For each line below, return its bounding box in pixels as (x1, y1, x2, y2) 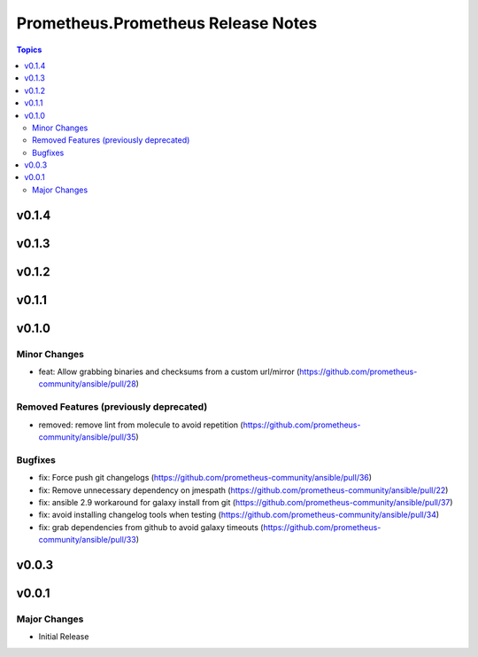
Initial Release (38, 631, 89, 642)
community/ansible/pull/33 (38, 535, 136, 545)
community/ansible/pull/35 (38, 431, 136, 442)
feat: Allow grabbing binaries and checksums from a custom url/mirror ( (38, 366, 300, 377)
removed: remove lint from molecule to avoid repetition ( (38, 419, 243, 430)
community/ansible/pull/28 (38, 379, 136, 389)
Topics (16, 44, 42, 55)
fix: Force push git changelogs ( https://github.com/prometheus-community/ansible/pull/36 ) (38, 473, 372, 483)
